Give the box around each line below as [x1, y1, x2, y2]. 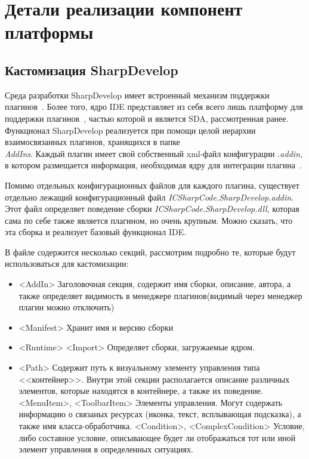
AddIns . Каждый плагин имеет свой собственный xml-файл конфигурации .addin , [5, 147, 302, 159]
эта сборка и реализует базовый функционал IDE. [5, 226, 187, 238]
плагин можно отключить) [18, 301, 115, 313]
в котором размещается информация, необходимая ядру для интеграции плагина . [5, 159, 302, 171]
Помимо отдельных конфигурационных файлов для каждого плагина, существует [5, 178, 299, 191]
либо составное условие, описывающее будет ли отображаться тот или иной [18, 431, 296, 443]
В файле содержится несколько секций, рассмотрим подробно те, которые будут [5, 245, 296, 258]
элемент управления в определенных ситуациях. [18, 443, 193, 455]
